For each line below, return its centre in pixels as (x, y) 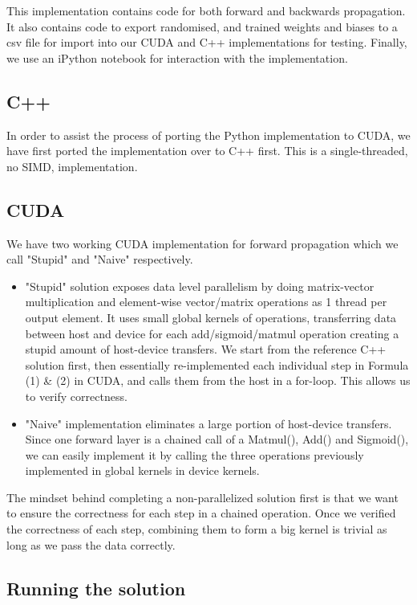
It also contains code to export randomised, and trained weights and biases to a (202, 26)
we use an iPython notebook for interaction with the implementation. (177, 57)
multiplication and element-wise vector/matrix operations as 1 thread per (206, 302)
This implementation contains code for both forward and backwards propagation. (206, 10)
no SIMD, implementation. (72, 166)
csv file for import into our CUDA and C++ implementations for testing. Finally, (207, 42)
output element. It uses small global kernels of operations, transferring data (211, 317)
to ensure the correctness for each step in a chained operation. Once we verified (201, 513)
